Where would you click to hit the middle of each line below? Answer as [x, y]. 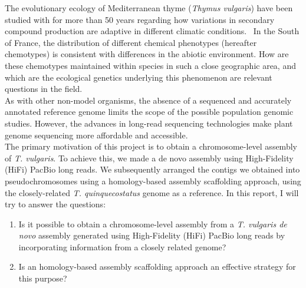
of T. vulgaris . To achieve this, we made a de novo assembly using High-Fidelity [149, 158]
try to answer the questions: [55, 204]
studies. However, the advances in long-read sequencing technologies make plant [149, 123]
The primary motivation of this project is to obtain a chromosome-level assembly [151, 146]
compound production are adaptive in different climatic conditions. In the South [152, 31]
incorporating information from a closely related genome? [122, 246]
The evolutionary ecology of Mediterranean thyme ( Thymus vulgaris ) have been [149, 8]
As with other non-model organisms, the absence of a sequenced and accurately [148, 100]
